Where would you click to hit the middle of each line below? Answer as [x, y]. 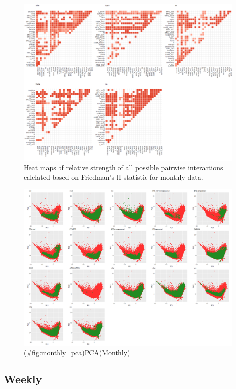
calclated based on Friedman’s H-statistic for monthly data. [113, 177]
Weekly [23, 379]
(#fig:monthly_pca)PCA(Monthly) [77, 352]
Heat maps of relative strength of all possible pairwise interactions [123, 167]
